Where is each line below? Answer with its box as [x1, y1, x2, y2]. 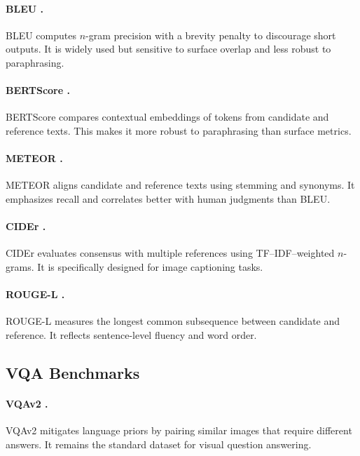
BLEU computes [6, 27, 76, 42]
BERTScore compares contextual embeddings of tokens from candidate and [6, 109, 329, 124]
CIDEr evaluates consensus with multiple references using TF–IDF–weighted [6, 246, 335, 260]
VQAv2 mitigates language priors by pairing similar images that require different [6, 423, 352, 438]
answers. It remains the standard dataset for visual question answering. [6, 436, 312, 451]
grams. [6, 259, 34, 274]
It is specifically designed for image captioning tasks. [37, 259, 263, 274]
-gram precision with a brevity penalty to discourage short [85, 27, 336, 42]
